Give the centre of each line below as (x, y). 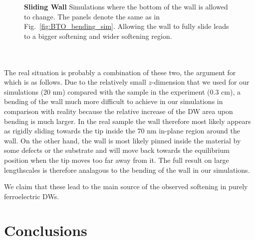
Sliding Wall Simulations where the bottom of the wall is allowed (126, 6)
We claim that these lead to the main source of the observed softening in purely (126, 186)
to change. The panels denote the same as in (92, 16)
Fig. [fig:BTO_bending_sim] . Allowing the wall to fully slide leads (127, 26)
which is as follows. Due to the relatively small (75, 82)
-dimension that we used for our (200, 82)
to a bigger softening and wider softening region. (98, 36)
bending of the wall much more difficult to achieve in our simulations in (114, 101)
